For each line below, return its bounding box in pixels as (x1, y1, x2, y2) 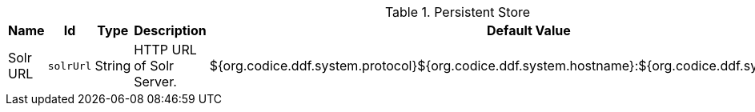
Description (134, 22, 207, 38)
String (94, 58, 131, 74)
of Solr (134, 58, 175, 74)
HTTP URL (134, 42, 197, 58)
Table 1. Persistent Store (384, 4, 531, 20)
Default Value (486, 22, 571, 38)
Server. (134, 74, 177, 90)
